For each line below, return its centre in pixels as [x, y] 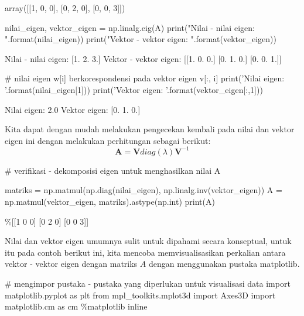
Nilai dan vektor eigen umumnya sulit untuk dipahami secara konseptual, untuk [148, 241]
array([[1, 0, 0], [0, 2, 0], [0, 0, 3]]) [65, 8]
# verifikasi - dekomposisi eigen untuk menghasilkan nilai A [113, 170]
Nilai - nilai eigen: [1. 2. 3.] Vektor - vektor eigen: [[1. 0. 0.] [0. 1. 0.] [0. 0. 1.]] [143, 58]
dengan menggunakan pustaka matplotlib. [224, 264]
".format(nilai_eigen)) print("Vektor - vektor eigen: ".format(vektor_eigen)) [141, 39]
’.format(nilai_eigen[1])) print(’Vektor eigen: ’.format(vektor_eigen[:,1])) [134, 89]
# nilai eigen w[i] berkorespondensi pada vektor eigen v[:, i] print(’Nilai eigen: [145, 78]
